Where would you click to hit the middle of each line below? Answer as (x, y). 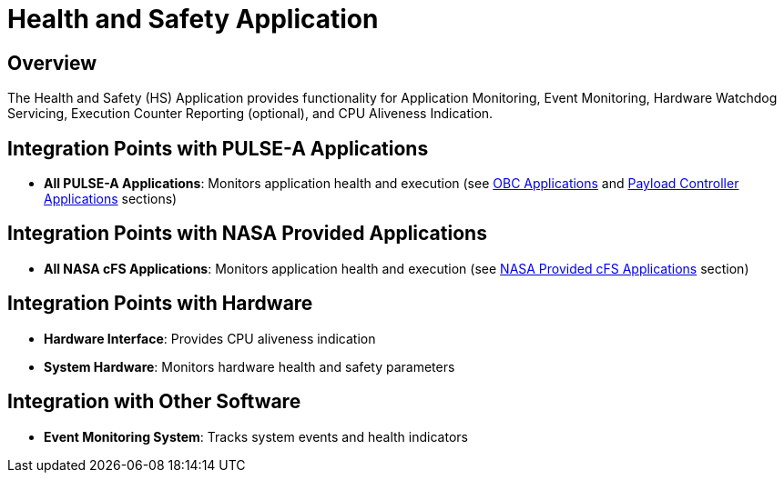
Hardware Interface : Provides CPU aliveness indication (210, 338)
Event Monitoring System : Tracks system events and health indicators (256, 436)
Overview (52, 63)
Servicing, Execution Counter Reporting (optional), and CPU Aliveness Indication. (250, 114)
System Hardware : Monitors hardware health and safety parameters (249, 366)
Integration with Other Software (154, 402)
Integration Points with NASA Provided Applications (247, 234)
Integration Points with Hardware (160, 304)
